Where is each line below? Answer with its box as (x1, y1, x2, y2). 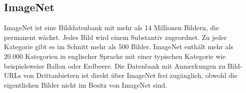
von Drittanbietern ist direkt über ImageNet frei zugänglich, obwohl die (23, 70, 238, 80)
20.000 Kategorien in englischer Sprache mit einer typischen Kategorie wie (4, 51, 226, 61)
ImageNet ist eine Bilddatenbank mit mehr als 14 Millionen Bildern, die (4, 22, 219, 33)
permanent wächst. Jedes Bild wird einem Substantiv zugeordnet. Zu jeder (4, 32, 227, 42)
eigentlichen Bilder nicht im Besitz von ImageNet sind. (4, 79, 167, 90)
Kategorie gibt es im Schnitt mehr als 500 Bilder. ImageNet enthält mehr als (4, 41, 233, 52)
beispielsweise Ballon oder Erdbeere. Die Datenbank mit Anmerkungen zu (4, 60, 225, 71)
